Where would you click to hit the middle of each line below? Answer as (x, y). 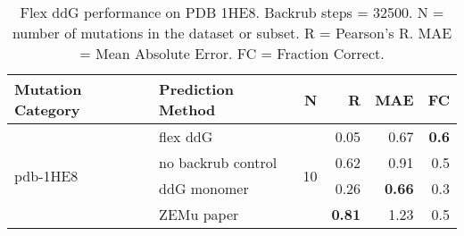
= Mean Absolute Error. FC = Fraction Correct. (232, 53)
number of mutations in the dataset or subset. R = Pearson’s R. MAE (232, 33)
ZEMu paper (199, 214)
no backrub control (218, 162)
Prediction (196, 89)
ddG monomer (204, 188)
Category (47, 110)
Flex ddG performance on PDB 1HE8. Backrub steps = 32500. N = (232, 12)
